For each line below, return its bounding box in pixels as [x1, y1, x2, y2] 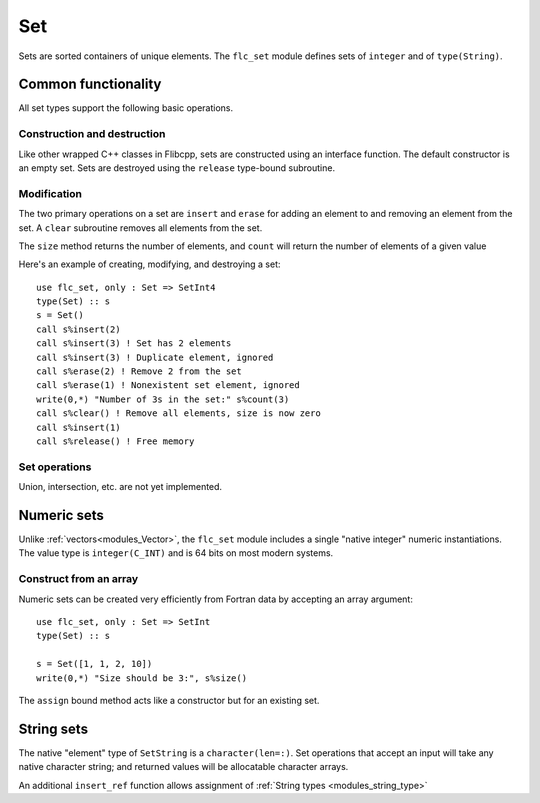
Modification [18, 186, 83, 200]
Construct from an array [18, 572, 139, 586]
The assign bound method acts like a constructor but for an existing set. [18, 694, 320, 706]
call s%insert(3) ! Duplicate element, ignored [36, 351, 274, 363]
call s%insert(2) [36, 323, 121, 335]
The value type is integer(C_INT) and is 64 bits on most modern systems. [18, 547, 334, 559]
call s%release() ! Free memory [36, 435, 195, 447]
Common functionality [18, 76, 162, 93]
